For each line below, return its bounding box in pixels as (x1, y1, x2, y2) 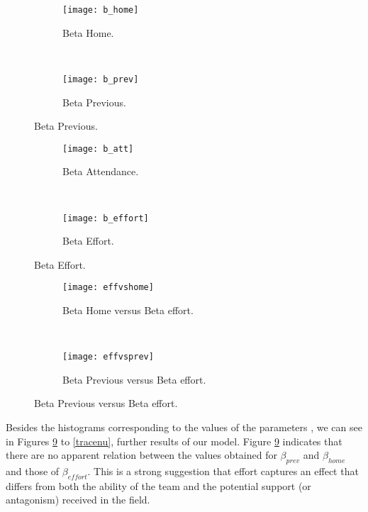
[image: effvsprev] (62, 352, 154, 362)
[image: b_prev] (62, 74, 139, 84)
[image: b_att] (62, 143, 134, 154)
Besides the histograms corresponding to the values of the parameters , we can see (6, 420, 362, 435)
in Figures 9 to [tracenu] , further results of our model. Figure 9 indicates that (6, 433, 342, 448)
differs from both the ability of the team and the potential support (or (6, 478, 311, 493)
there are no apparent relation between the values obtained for (6, 447, 277, 462)
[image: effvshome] (62, 282, 154, 293)
